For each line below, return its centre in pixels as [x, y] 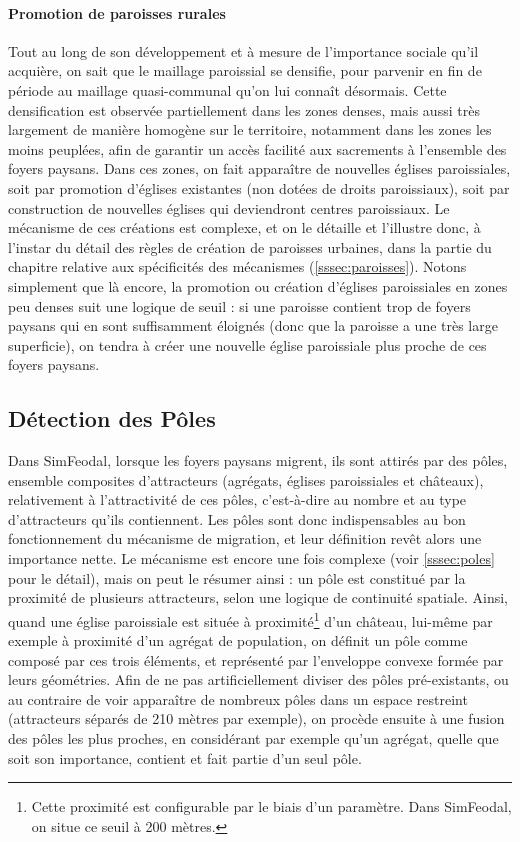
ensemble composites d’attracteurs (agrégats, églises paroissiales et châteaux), [246, 479]
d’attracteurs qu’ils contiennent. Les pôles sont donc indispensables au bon [237, 518]
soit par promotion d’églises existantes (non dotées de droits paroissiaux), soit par [259, 187]
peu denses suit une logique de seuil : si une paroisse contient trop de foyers [239, 305]
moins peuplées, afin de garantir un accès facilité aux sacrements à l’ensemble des [257, 148]
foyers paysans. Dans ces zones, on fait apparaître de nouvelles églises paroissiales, [259, 168]
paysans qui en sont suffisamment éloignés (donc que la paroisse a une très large [253, 325]
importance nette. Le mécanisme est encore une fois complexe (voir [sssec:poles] [251, 558]
